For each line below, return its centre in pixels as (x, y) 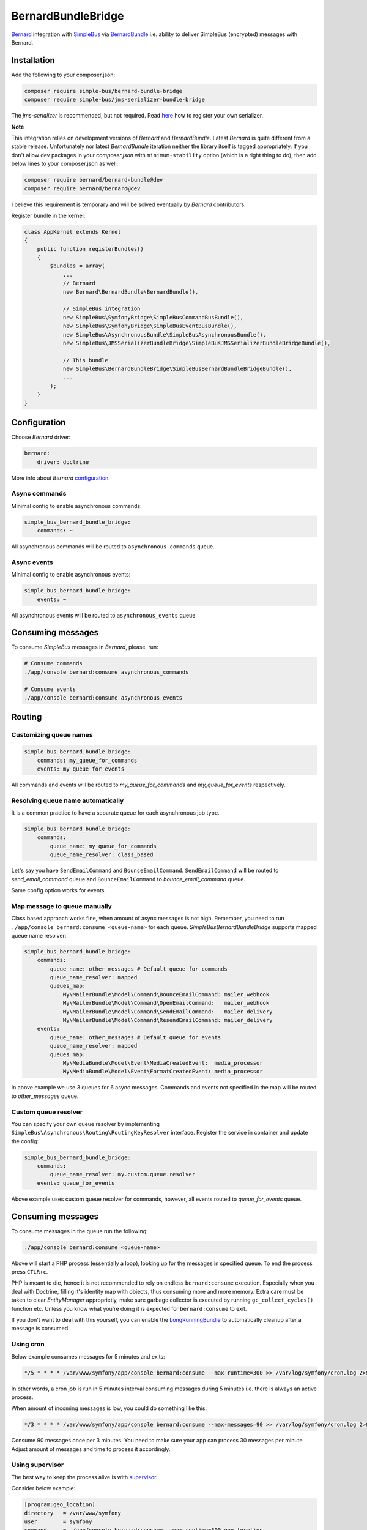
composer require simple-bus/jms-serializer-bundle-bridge (114, 100)
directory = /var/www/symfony (73, 1513)
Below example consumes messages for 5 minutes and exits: (88, 1356)
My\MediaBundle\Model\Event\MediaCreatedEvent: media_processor (163, 1063)
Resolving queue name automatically (68, 800)
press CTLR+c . (30, 1272)
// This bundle (85, 360)
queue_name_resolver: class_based (102, 855)
